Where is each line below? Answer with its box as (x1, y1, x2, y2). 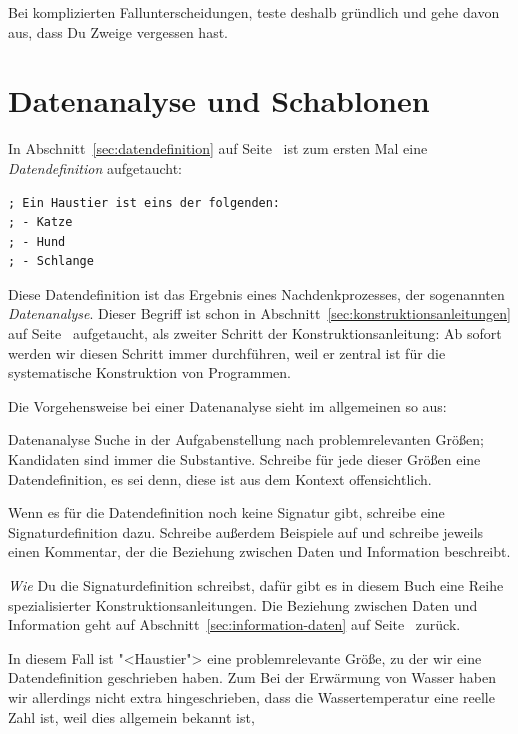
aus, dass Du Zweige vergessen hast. (8, 21, 228, 42)
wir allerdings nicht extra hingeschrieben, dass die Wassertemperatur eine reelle (8, 686, 495, 707)
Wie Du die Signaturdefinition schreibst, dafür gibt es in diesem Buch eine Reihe (8, 575, 504, 595)
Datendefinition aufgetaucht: (8, 157, 183, 178)
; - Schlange (8, 254, 94, 269)
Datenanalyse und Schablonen (8, 80, 430, 121)
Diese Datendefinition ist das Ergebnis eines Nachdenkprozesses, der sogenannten (8, 283, 505, 304)
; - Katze (8, 215, 73, 230)
